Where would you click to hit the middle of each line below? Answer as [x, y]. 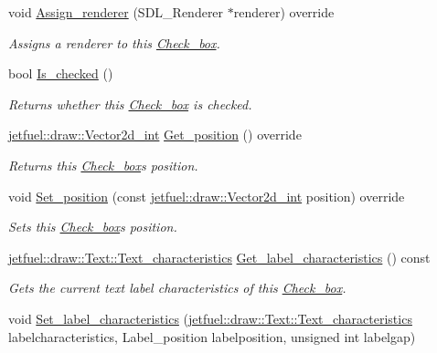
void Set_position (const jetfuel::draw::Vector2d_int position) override [207, 196]
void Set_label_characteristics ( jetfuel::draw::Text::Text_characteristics [210, 318]
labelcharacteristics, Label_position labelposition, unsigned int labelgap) [212, 336]
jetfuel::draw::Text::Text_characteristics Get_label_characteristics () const [219, 257]
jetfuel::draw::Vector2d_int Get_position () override [155, 135]
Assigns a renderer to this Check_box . [114, 42]
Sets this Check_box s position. [93, 227]
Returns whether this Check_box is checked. [130, 104]
